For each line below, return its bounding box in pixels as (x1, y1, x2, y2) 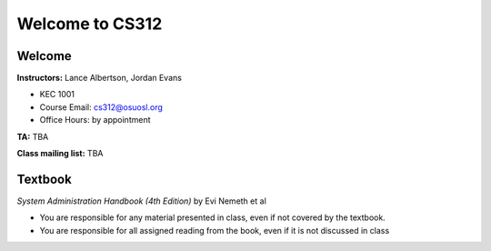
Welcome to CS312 (16, 14, 163, 34)
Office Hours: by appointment (39, 115, 151, 125)
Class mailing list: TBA (16, 148, 104, 159)
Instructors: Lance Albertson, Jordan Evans (16, 73, 182, 84)
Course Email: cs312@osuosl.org (39, 101, 164, 113)
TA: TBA (16, 131, 49, 142)
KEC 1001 (39, 89, 75, 100)
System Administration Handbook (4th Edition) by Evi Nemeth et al (16, 196, 267, 206)
